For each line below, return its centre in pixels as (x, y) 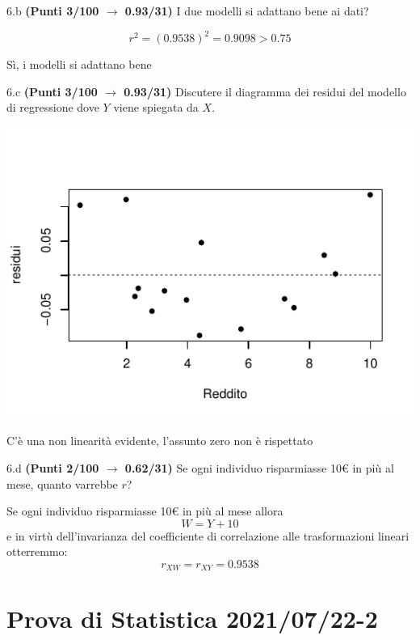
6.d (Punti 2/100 (53, 468)
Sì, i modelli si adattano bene (79, 64)
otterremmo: (37, 551)
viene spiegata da (156, 107)
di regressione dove (53, 107)
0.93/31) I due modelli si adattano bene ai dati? (247, 11)
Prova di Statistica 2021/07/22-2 (192, 618)
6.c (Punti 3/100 (52, 91)
